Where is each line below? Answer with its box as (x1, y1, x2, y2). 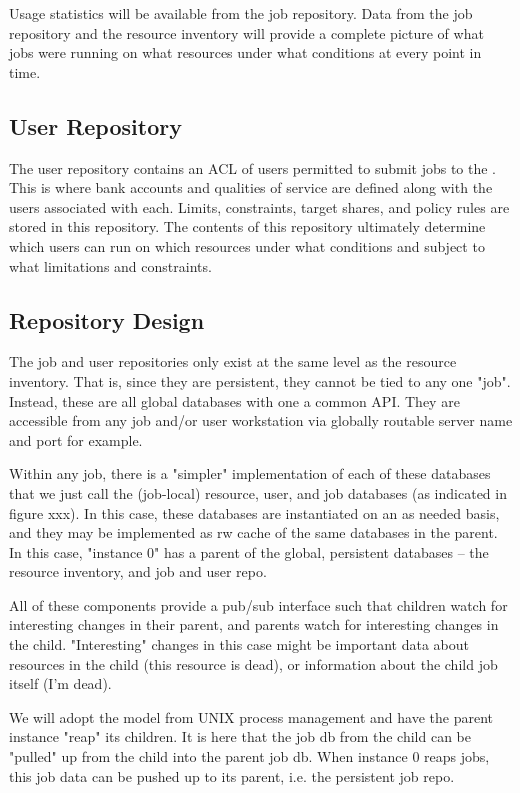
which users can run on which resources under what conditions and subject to (9, 235, 485, 256)
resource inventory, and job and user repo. (9, 561, 267, 582)
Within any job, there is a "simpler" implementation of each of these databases (9, 463, 491, 484)
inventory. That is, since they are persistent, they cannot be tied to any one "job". (9, 370, 511, 391)
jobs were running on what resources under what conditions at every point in (9, 42, 482, 63)
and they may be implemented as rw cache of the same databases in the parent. (9, 522, 498, 543)
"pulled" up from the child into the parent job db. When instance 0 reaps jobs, (9, 746, 490, 767)
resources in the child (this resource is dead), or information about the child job (9, 653, 498, 674)
